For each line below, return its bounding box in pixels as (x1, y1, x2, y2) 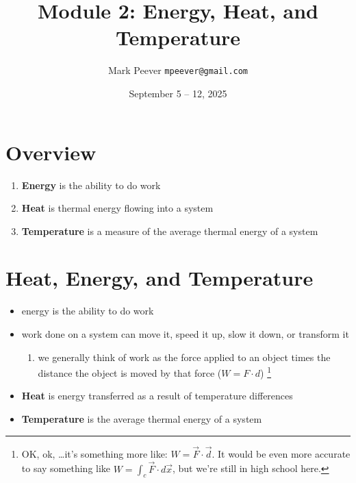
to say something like (21, 461, 111, 475)
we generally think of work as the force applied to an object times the (38, 349, 331, 364)
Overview (5, 138, 97, 166)
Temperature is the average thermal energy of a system (21, 412, 262, 426)
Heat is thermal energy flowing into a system (21, 201, 214, 215)
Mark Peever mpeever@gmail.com (107, 63, 249, 77)
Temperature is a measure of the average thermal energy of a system (21, 223, 318, 238)
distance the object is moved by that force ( (38, 365, 222, 380)
